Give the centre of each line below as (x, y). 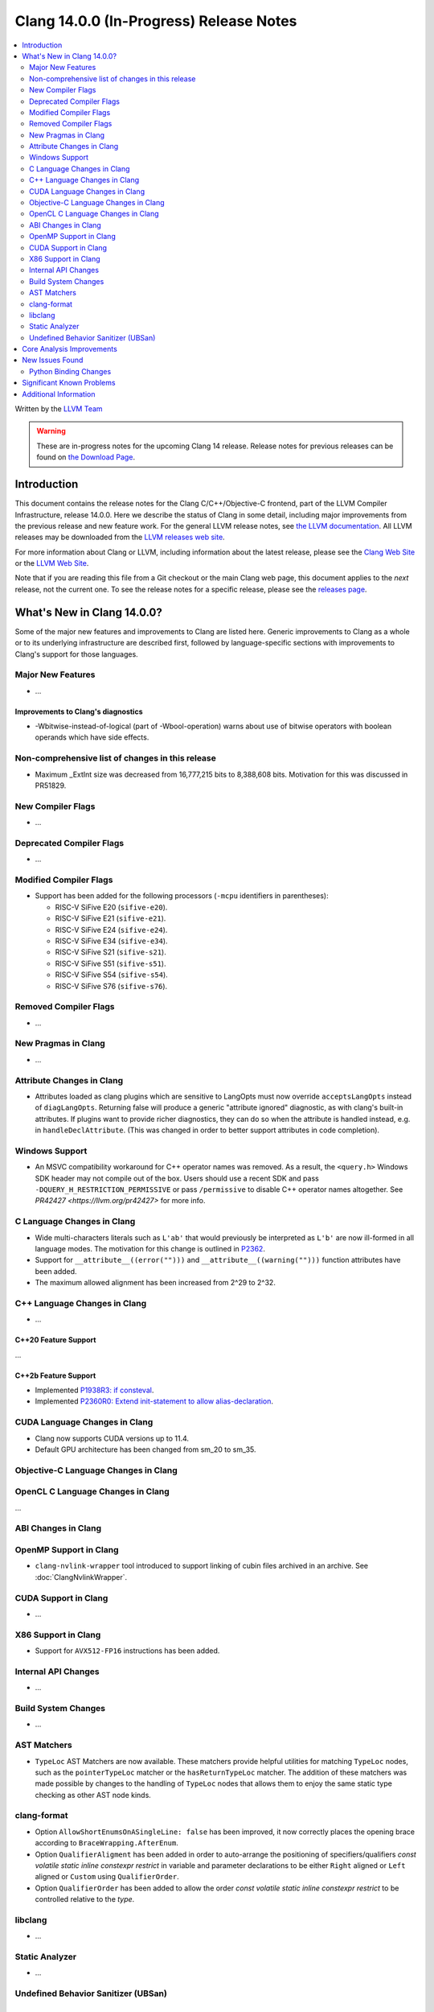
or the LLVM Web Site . (52, 563)
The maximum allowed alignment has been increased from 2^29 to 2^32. (156, 1283)
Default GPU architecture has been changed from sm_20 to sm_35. (145, 1449)
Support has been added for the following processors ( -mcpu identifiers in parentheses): (182, 896)
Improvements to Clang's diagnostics (79, 711)
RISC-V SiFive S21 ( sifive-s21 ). (111, 952)
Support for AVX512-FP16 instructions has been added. (127, 1651)
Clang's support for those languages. (76, 654)
